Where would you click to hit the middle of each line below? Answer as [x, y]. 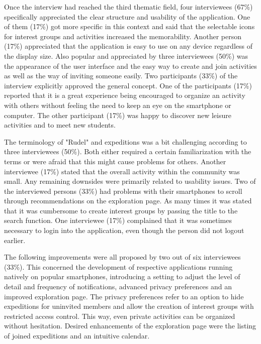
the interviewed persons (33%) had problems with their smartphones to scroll [123, 191]
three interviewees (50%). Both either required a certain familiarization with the [128, 151]
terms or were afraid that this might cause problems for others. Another [115, 161]
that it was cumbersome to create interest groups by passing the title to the [121, 210]
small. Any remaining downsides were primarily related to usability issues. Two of [130, 181]
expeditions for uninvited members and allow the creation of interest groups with [129, 306]
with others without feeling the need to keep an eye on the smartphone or [118, 105]
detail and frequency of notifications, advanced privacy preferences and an [118, 286]
